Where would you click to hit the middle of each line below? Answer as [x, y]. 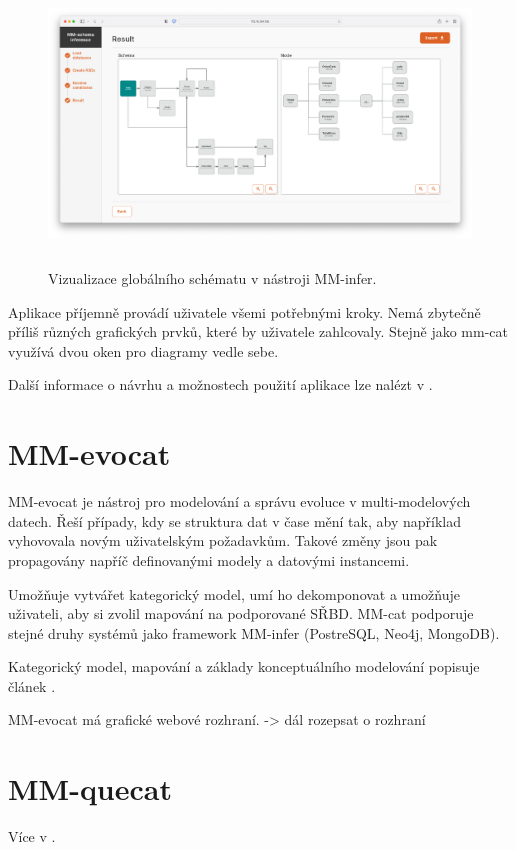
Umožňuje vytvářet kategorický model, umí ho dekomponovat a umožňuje [234, 593]
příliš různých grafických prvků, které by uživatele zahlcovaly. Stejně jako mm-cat [258, 331]
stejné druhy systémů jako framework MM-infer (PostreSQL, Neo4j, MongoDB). [254, 632]
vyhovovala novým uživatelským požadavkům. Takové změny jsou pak [223, 540]
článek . [32, 685]
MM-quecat [90, 788]
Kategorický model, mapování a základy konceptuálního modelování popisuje [244, 666]
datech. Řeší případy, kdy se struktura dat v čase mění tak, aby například [234, 520]
